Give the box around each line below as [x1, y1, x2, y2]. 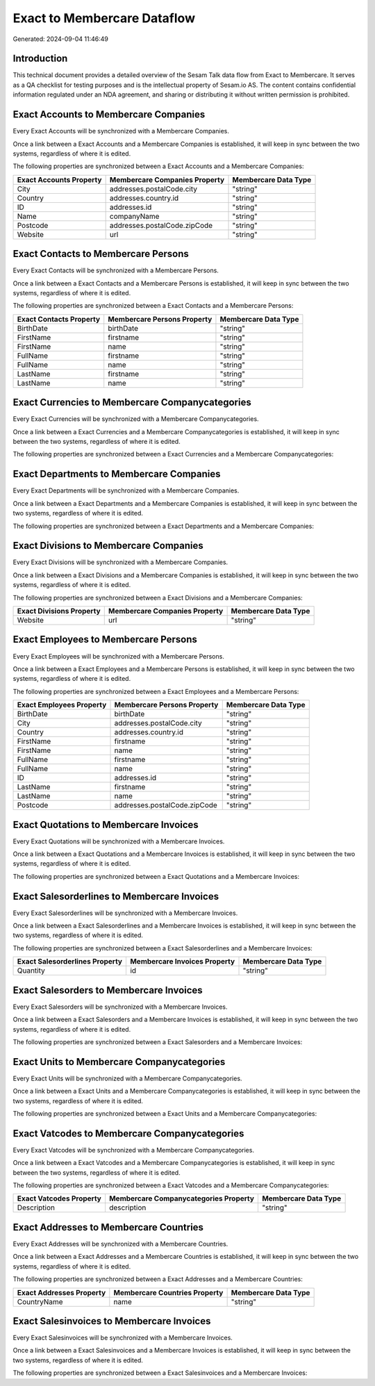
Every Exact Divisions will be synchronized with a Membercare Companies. [12, 558, 228, 566]
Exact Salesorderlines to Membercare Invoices [12, 890, 219, 902]
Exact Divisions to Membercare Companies [12, 540, 204, 552]
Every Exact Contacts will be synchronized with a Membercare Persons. [12, 266, 219, 274]
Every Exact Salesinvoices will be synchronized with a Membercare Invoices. [12, 1334, 233, 1342]
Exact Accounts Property [17, 174, 102, 184]
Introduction [12, 53, 68, 65]
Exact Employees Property [17, 700, 107, 710]
